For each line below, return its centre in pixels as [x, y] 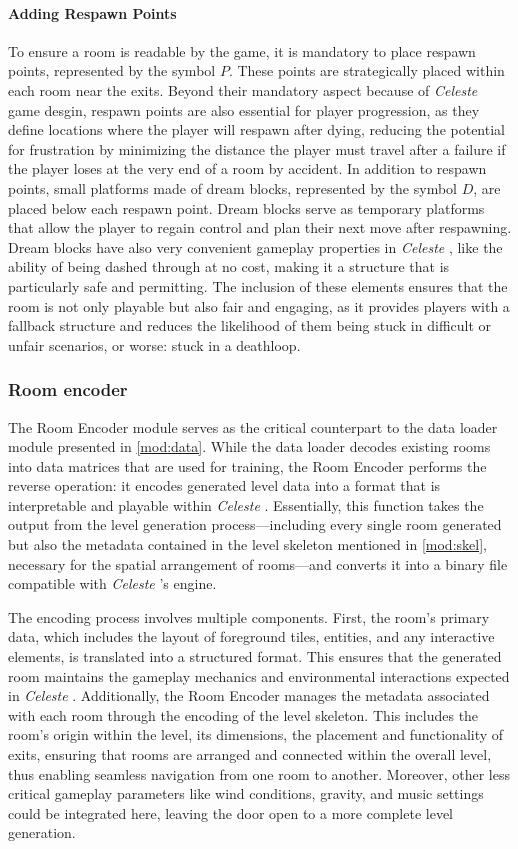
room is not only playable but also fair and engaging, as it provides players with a [259, 305]
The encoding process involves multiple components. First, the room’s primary [249, 616]
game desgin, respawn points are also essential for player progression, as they [244, 109]
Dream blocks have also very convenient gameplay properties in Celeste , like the [255, 246]
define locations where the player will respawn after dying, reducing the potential [256, 129]
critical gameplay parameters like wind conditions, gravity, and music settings [246, 793]
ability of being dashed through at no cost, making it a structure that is [229, 266]
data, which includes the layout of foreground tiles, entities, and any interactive [251, 636]
